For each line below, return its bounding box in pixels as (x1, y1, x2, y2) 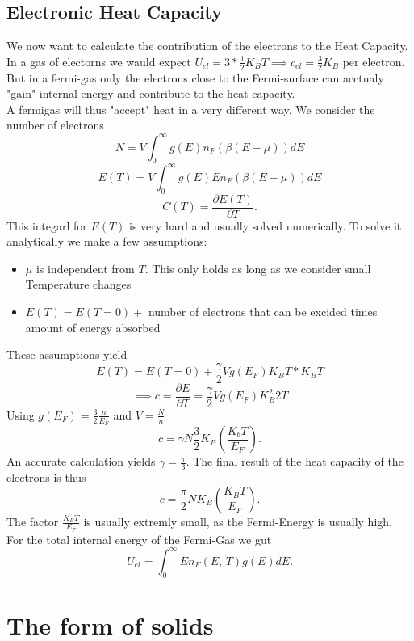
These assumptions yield (6, 346, 128, 363)
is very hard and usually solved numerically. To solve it (129, 217, 402, 234)
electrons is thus (6, 469, 86, 485)
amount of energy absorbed (25, 318, 161, 335)
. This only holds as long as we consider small (144, 259, 371, 276)
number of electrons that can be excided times (148, 303, 378, 320)
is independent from (36, 259, 135, 276)
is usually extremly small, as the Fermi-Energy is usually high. (83, 512, 392, 529)
